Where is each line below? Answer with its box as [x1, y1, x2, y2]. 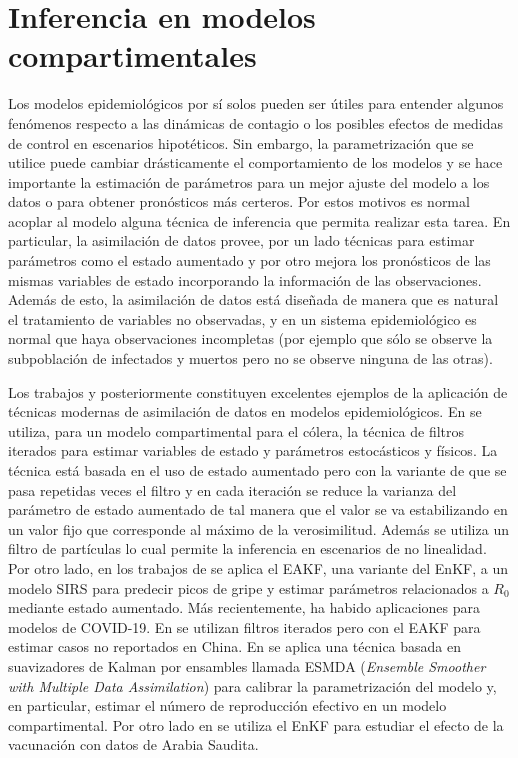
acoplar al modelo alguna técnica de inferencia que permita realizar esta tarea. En [8, 210, 511, 231]
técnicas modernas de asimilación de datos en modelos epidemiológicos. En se [8, 401, 482, 422]
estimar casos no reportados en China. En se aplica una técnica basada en [8, 636, 462, 657]
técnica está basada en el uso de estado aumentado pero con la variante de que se [8, 460, 507, 480]
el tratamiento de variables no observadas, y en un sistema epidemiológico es [8, 308, 477, 329]
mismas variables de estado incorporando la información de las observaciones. [8, 269, 482, 290]
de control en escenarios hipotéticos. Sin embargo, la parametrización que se [8, 132, 474, 153]
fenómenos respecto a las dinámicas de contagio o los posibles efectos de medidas [8, 112, 503, 133]
